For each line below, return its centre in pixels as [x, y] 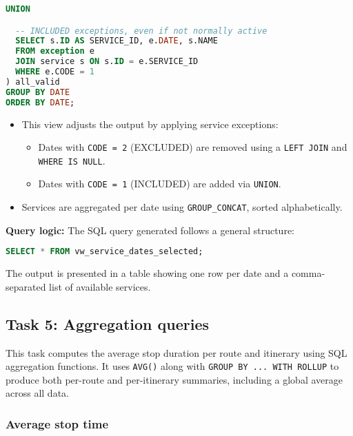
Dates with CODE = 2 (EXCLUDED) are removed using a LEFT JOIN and [193, 147]
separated [26, 286]
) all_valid [33, 82]
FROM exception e [55, 51]
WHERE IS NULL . [72, 160]
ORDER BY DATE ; [40, 102]
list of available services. [100, 286]
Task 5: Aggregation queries [108, 323]
